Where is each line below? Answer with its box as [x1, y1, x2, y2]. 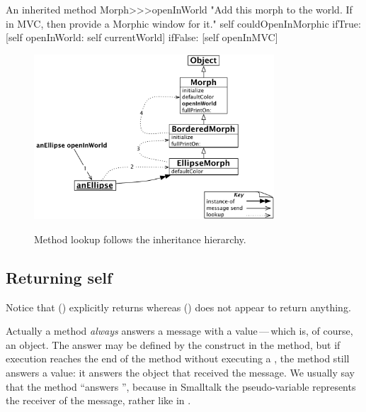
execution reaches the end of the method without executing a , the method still [6, 351, 350, 366]
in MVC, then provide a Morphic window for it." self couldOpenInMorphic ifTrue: [6, 16, 361, 30]
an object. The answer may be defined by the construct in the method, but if [6, 337, 341, 352]
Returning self [6, 266, 113, 288]
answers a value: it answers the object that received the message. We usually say [6, 365, 355, 380]
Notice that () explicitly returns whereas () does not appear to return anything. [6, 299, 351, 314]
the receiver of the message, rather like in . [6, 393, 191, 408]
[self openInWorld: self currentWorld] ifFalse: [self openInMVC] [6, 30, 278, 45]
